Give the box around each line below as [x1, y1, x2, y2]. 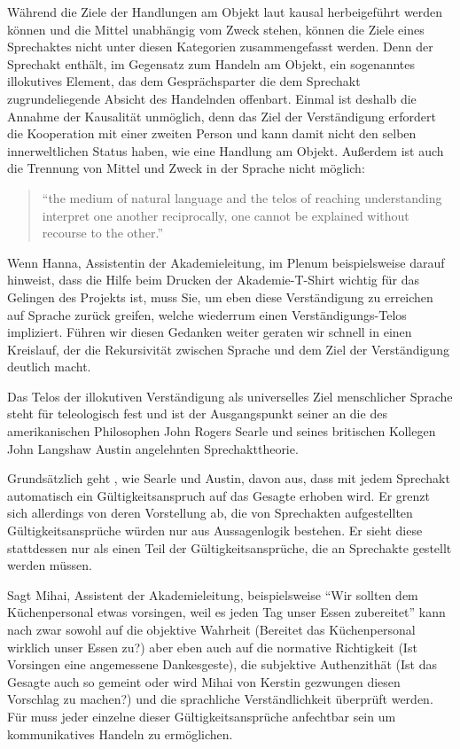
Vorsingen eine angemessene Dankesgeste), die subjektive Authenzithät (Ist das [7, 655, 437, 674]
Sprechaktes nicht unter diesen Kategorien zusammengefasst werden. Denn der [7, 37, 433, 56]
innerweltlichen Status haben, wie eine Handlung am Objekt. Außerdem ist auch [7, 141, 444, 160]
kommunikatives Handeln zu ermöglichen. [7, 724, 233, 743]
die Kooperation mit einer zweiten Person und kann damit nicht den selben [7, 124, 417, 143]
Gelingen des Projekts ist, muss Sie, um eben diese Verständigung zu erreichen [7, 287, 433, 306]
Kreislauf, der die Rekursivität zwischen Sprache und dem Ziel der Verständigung [7, 339, 449, 358]
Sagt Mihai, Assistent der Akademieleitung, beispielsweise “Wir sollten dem [7, 585, 418, 604]
